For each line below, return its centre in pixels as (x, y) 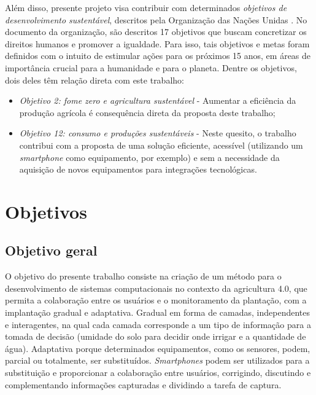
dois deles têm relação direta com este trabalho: (94, 80)
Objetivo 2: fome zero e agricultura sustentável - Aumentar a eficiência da (158, 100)
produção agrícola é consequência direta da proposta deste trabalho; (147, 112)
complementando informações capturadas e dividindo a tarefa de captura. (143, 384)
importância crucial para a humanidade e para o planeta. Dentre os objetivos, (151, 67)
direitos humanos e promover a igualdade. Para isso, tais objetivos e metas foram (157, 43)
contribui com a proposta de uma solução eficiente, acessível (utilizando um (161, 145)
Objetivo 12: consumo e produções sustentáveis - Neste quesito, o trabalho (158, 133)
